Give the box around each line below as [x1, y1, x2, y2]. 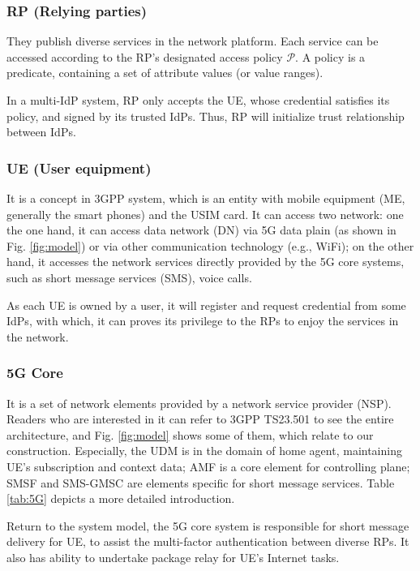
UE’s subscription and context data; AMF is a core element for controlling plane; [6, 457, 410, 474]
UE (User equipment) [6, 157, 152, 178]
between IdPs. [6, 123, 76, 140]
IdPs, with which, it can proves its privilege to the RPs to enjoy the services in [6, 312, 399, 329]
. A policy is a [295, 48, 366, 65]
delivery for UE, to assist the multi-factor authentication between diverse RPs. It [6, 533, 409, 550]
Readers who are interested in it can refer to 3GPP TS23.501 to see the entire [6, 410, 394, 427]
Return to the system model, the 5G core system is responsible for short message [6, 517, 409, 534]
